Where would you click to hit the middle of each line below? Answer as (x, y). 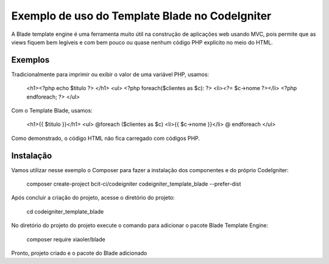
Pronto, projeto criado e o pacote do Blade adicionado (79, 253)
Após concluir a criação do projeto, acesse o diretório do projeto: (93, 198)
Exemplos (30, 60)
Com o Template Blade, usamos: (52, 111)
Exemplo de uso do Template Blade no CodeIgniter (141, 16)
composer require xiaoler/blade (66, 239)
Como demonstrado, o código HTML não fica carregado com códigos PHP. (106, 138)
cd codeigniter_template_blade (65, 211)
